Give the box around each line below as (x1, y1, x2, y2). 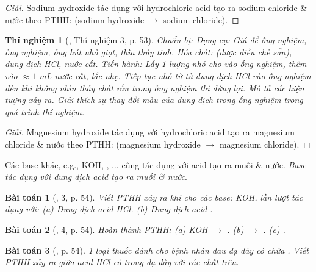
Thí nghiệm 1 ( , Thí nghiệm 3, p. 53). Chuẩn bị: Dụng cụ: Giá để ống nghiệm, (5, 34, 307, 46)
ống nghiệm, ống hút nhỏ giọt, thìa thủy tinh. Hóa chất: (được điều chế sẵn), (5, 45, 292, 58)
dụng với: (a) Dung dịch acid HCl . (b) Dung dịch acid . (5, 202, 213, 215)
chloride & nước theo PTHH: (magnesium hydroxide (5, 137, 201, 150)
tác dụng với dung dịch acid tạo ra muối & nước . (5, 170, 187, 183)
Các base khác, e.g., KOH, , (5, 158, 109, 171)
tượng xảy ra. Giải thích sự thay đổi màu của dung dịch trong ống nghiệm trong (5, 93, 303, 106)
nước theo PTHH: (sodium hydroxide (5, 13, 145, 26)
